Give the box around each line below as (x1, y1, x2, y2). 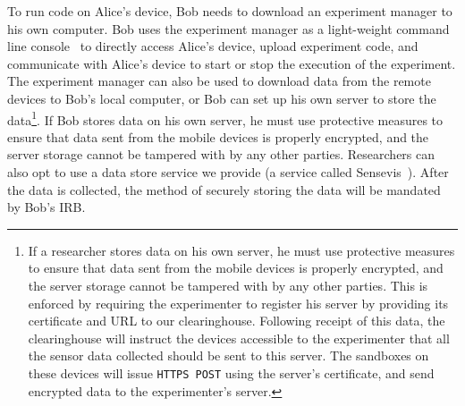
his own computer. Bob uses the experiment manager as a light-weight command (7, 19, 450, 38)
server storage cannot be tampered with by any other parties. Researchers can (7, 145, 435, 164)
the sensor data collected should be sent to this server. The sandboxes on (28, 346, 429, 365)
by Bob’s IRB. (7, 198, 86, 216)
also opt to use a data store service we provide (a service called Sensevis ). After (7, 163, 449, 181)
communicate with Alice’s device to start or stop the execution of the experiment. (7, 54, 456, 72)
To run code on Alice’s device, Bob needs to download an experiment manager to (7, 2, 452, 20)
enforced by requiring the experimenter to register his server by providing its (28, 293, 449, 312)
